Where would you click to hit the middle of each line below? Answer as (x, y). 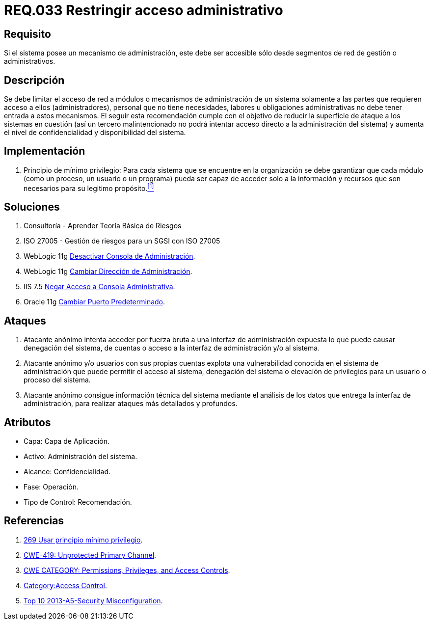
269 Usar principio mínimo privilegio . (83, 540)
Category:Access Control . (65, 585)
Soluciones (32, 207)
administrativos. (30, 61)
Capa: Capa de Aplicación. (67, 441)
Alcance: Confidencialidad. (67, 472)
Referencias (34, 521)
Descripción (34, 80)
